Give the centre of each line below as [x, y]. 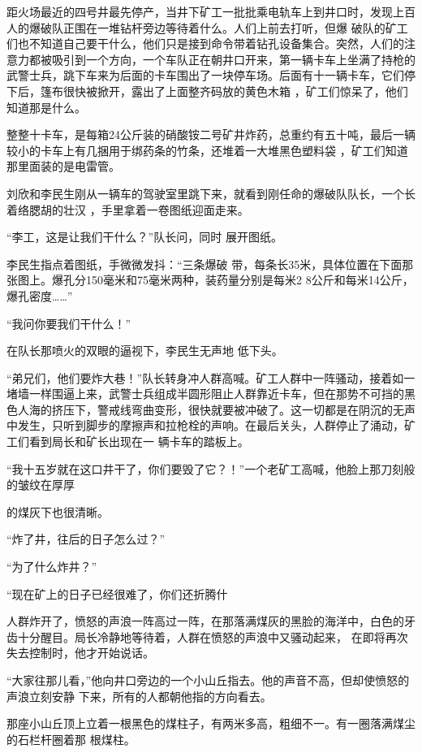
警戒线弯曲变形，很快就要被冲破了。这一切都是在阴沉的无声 [256, 409]
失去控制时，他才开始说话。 [80, 653]
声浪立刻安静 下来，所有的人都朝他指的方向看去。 [139, 696]
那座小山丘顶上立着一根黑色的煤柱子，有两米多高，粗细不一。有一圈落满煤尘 [211, 723]
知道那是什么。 [46, 107]
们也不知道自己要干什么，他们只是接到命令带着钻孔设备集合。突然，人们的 [205, 43]
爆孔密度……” [40, 295]
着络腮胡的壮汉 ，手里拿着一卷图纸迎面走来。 [128, 209]
